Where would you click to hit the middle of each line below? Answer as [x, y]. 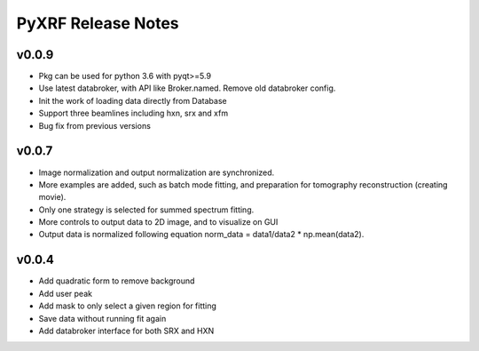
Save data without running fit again [102, 318]
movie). [52, 197]
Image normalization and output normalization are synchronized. [157, 172]
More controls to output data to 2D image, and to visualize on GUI [158, 222]
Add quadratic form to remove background [117, 281]
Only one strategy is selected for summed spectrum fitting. [146, 210]
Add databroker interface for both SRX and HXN [126, 331]
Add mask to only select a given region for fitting [128, 306]
